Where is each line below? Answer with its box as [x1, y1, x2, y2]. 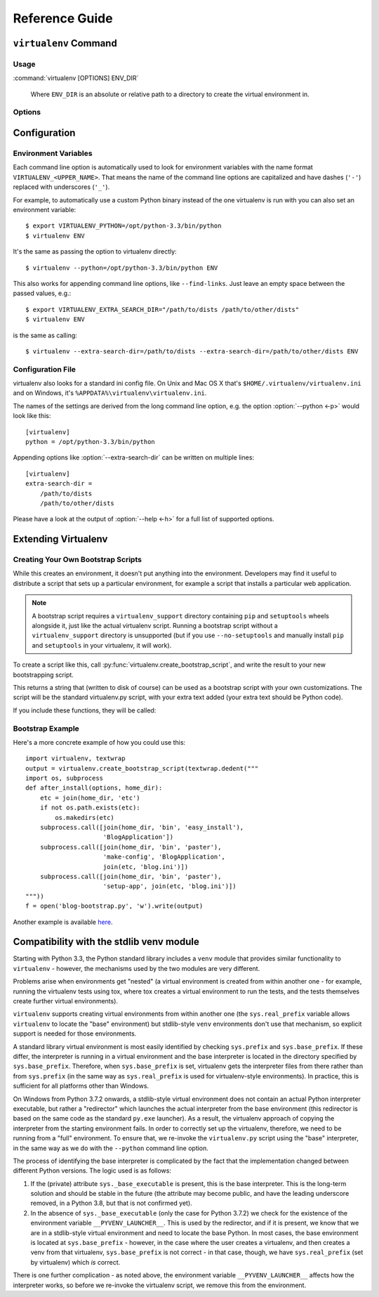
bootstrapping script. [13, 670, 74, 679]
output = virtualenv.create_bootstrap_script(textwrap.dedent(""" [25, 764, 259, 772]
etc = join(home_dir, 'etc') [39, 794, 140, 802]
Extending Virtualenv [13, 533, 108, 545]
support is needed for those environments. [13, 1029, 137, 1038]
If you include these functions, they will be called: [13, 706, 157, 715]
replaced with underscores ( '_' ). [13, 183, 110, 191]
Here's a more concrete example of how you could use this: [13, 738, 186, 746]
